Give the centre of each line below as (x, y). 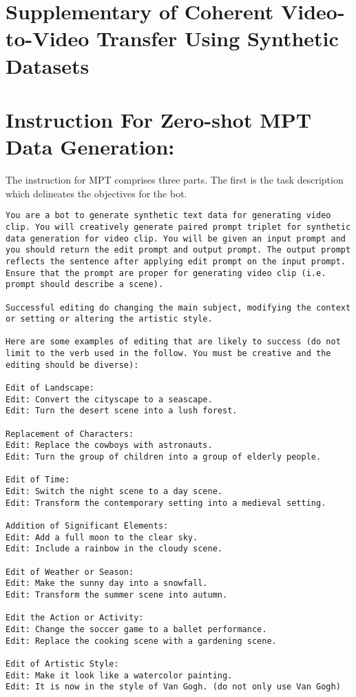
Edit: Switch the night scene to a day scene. (114, 491)
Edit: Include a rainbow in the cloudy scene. (114, 549)
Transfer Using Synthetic (218, 38)
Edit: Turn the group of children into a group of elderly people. (164, 457)
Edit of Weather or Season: (70, 572)
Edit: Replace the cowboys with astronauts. (109, 445)
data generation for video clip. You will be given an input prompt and (176, 238)
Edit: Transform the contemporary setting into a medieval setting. (166, 503)
